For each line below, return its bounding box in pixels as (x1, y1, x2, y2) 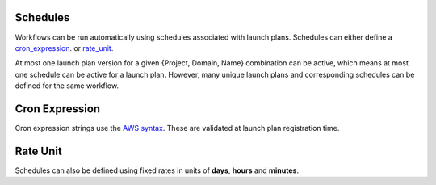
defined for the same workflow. (15, 81, 119, 90)
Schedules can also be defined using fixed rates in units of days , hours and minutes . (15, 166, 299, 175)
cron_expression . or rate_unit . (15, 43, 114, 53)
